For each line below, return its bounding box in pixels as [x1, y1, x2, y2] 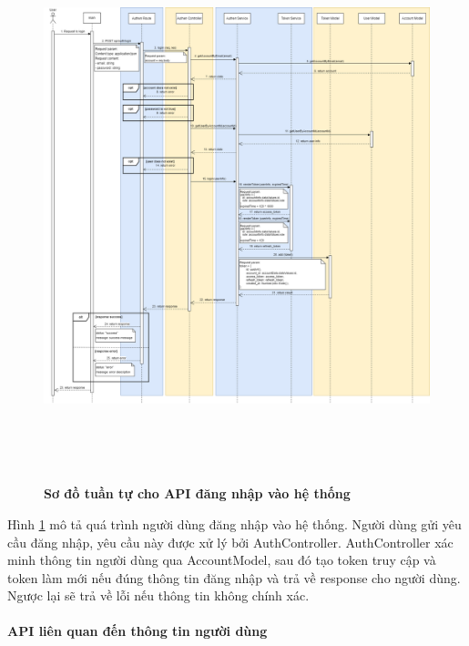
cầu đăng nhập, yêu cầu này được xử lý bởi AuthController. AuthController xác [7, 532, 454, 551]
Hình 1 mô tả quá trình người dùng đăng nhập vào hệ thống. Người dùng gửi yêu [7, 514, 462, 533]
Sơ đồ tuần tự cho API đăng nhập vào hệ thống [44, 484, 351, 503]
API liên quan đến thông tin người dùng [7, 621, 268, 641]
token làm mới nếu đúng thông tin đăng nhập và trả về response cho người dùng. [7, 568, 461, 587]
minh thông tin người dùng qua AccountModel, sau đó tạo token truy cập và [7, 550, 436, 569]
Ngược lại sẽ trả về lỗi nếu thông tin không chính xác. [7, 586, 310, 605]
